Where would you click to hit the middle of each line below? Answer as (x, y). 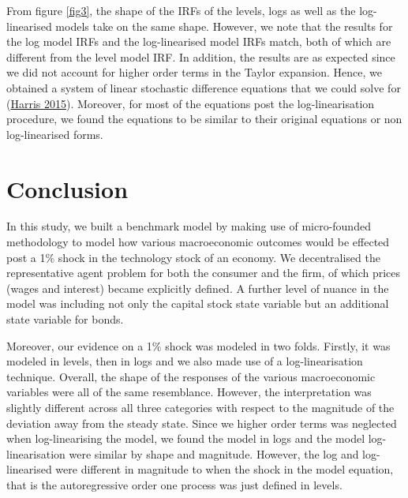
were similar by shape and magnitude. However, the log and (214, 453)
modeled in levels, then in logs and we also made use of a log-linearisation (185, 361)
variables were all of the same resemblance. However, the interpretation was (189, 392)
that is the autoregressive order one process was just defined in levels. (174, 484)
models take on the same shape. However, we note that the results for (224, 26)
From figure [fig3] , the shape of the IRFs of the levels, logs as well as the (181, 10)
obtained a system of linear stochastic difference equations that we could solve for (204, 87)
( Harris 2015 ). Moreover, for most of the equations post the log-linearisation (191, 103)
